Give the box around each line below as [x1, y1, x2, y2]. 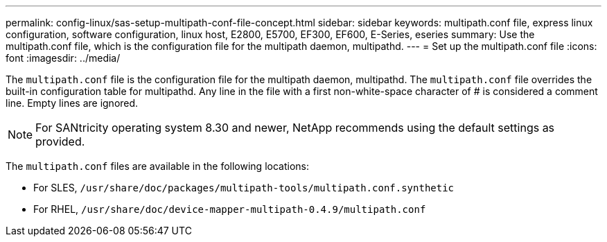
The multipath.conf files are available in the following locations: [6, 160, 309, 172]
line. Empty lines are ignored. [6, 97, 139, 109]
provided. [35, 135, 85, 148]
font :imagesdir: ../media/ [6, 52, 121, 64]
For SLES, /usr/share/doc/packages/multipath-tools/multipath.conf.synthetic [33, 182, 455, 193]
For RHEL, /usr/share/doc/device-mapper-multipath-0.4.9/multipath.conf [33, 203, 426, 215]
